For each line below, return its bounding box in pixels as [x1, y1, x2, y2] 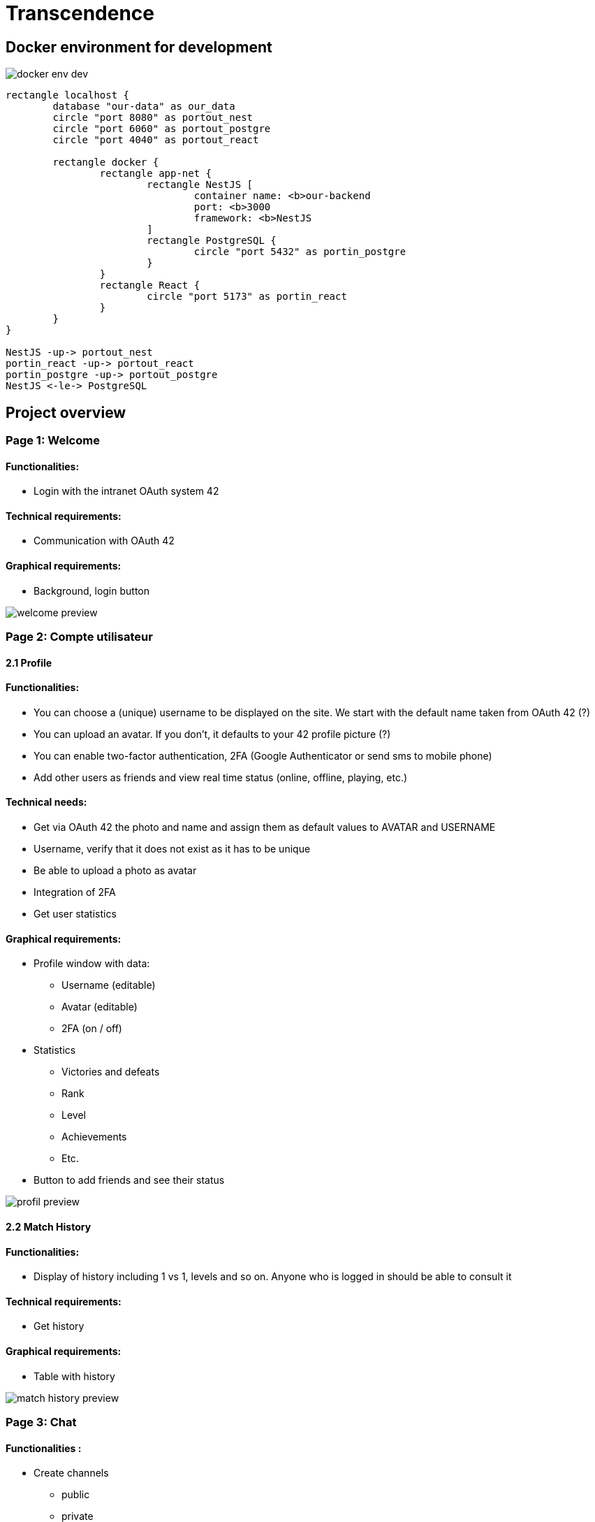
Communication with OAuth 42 [34, 535, 175, 547]
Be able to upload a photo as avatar [34, 864, 197, 877]
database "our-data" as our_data [52, 101, 235, 113]
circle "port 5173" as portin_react [147, 291, 347, 303]
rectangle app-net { [99, 168, 212, 180]
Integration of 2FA [34, 886, 116, 899]
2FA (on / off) [61, 1022, 122, 1035]
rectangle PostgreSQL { [147, 235, 277, 247]
